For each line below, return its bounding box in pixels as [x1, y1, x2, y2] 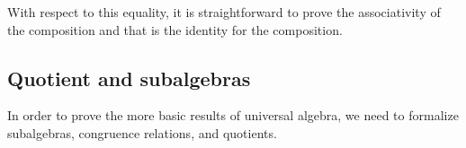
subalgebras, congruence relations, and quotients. [7, 123, 277, 142]
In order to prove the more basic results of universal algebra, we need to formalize [7, 106, 459, 125]
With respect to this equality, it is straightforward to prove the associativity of [7, 3, 441, 21]
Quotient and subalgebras [7, 64, 251, 91]
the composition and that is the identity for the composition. [7, 20, 343, 39]
